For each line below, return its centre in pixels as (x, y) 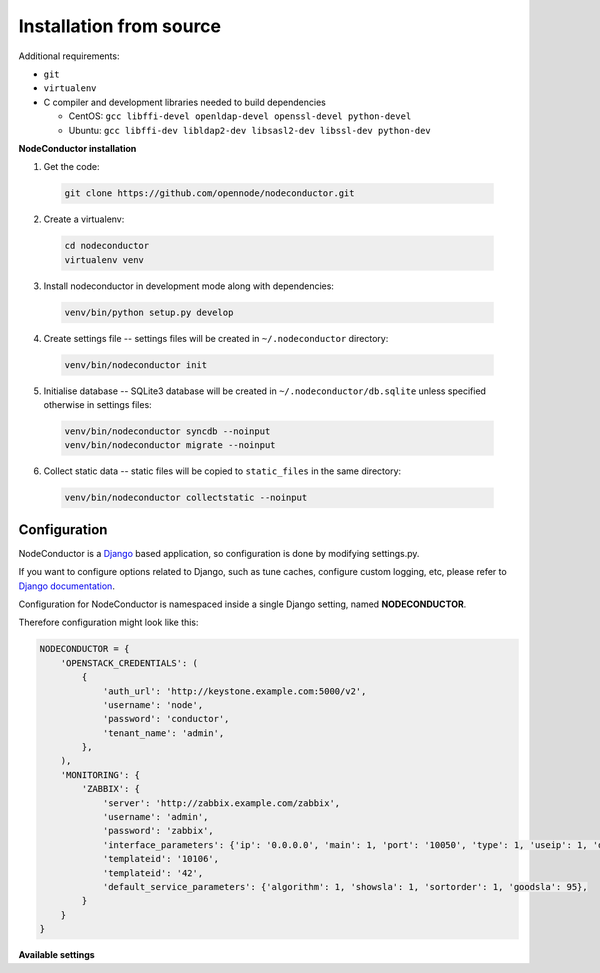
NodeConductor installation (77, 148)
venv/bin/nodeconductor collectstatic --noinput (186, 498)
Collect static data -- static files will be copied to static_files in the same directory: (222, 471)
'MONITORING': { (100, 774)
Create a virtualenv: (84, 219)
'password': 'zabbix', (158, 831)
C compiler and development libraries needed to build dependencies (185, 102)
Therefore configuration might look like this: (108, 622)
